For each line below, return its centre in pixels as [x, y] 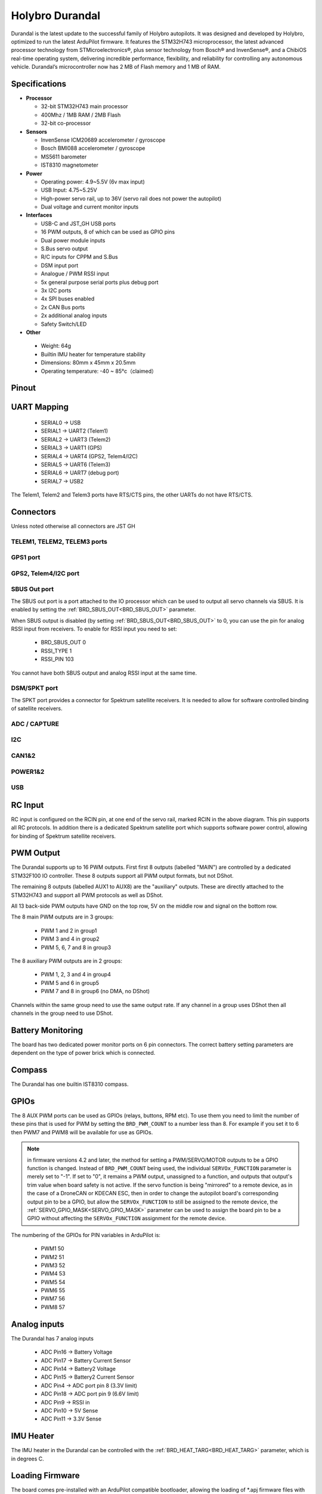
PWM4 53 [53, 1273]
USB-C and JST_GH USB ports [78, 224]
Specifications [39, 84]
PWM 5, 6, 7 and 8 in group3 [76, 947]
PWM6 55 [53, 1290]
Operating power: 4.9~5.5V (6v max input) [93, 182]
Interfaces [39, 215]
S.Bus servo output [64, 249]
